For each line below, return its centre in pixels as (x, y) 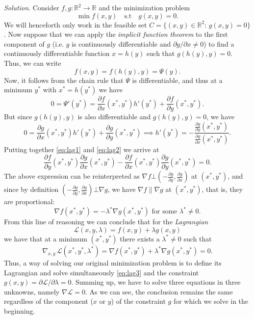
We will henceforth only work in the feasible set (76, 24)
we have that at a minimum (46, 238)
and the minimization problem (144, 7)
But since (18, 117)
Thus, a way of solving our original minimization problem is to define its (113, 262)
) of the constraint (138, 301)
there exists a (140, 238)
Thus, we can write (33, 63)
